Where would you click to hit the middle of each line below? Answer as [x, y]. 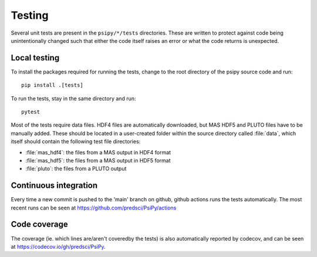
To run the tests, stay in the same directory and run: [73, 98]
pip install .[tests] [52, 85]
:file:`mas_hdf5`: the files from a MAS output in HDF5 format [98, 160]
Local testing [35, 58]
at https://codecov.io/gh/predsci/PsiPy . [58, 246]
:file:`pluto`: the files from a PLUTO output [76, 169]
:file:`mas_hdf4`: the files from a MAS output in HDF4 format [98, 152]
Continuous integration [54, 186]
